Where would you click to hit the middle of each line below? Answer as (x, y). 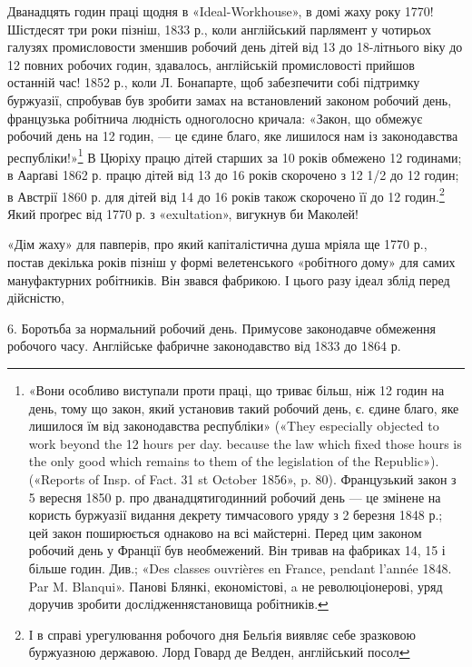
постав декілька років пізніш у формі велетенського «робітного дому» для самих (231, 262)
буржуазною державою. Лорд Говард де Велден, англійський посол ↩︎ (219, 652)
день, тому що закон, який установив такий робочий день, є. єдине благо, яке (244, 408)
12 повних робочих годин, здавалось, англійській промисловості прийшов (211, 64)
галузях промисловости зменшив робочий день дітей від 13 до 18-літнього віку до (235, 47)
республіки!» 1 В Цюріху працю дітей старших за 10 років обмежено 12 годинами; (235, 155)
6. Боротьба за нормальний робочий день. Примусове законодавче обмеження (221, 328)
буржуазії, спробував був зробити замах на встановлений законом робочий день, (230, 100)
